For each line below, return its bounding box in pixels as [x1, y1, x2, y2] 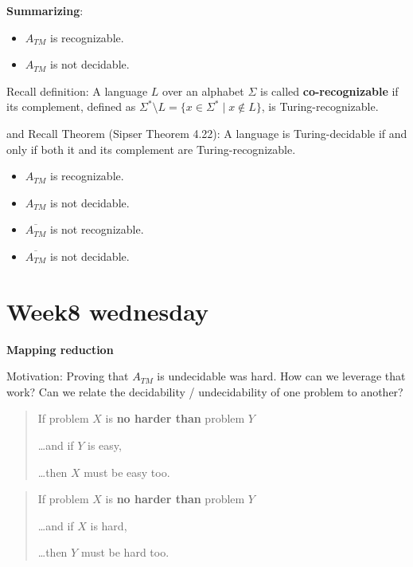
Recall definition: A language [6, 82, 148, 99]
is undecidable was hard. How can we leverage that [157, 368, 406, 384]
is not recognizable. [49, 221, 144, 238]
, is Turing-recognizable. [261, 98, 379, 115]
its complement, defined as [6, 98, 136, 115]
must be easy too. [84, 463, 170, 480]
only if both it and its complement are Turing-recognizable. [6, 140, 296, 157]
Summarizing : [6, 2, 84, 18]
